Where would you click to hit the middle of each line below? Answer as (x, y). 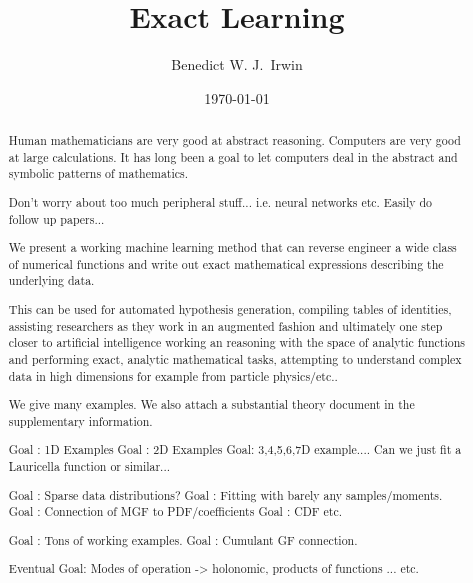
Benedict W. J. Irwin (237, 64)
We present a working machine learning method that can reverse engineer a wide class (232, 247)
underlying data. (51, 280)
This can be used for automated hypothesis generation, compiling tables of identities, (230, 309)
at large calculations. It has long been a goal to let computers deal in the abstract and (233, 156)
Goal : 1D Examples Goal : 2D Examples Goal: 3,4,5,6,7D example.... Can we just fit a (235, 449)
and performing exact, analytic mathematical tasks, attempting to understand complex (235, 359)
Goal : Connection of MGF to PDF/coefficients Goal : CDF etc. (175, 511)
